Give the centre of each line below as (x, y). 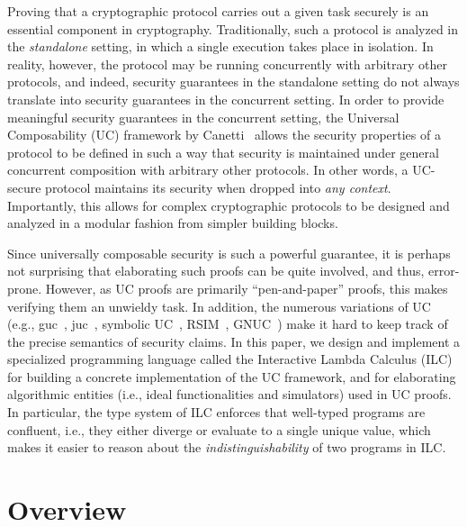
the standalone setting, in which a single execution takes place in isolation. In (220, 46)
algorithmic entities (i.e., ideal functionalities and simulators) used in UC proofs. (229, 394)
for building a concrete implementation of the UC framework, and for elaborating (232, 376)
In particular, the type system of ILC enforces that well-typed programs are (216, 412)
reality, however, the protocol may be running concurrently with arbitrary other (227, 64)
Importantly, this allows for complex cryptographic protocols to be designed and (229, 205)
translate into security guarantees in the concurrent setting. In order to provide (226, 99)
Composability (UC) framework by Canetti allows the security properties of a (224, 135)
